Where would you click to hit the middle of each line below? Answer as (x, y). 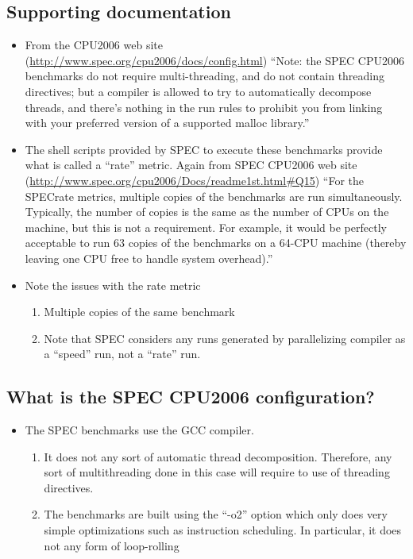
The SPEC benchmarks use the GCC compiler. (139, 430)
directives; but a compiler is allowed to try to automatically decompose (198, 91)
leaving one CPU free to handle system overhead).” (149, 258)
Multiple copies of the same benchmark (139, 312)
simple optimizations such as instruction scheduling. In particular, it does (223, 530)
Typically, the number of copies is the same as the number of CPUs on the (207, 212)
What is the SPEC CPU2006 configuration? (191, 397)
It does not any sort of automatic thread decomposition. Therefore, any (218, 456)
